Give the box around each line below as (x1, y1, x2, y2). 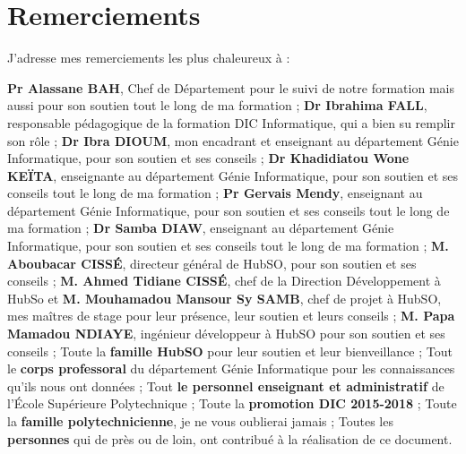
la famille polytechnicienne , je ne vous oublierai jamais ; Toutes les (7, 412, 393, 430)
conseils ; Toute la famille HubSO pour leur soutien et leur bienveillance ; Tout (7, 341, 453, 360)
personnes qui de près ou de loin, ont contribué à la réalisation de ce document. (7, 429, 453, 448)
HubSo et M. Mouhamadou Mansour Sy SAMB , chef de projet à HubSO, (7, 288, 442, 307)
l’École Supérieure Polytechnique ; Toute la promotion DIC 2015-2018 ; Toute (7, 394, 457, 413)
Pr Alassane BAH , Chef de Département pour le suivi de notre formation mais (7, 78, 454, 97)
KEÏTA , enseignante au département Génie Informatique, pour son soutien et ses (7, 166, 459, 184)
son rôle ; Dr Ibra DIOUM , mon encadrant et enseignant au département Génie (7, 131, 459, 150)
